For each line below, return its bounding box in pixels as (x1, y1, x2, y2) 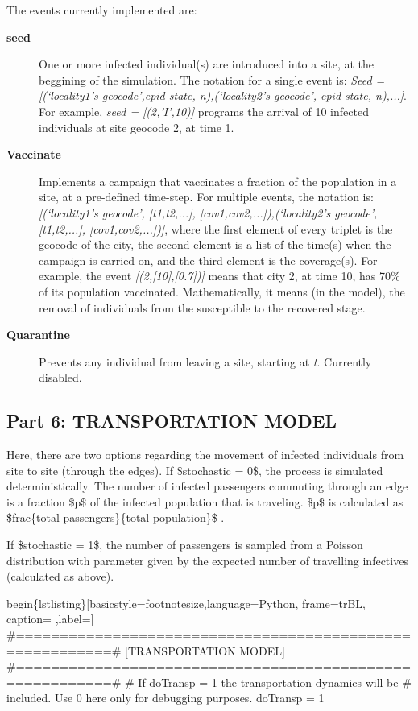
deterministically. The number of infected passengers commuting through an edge (6, 477, 408, 494)
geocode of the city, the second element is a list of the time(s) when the (39, 236, 391, 253)
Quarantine (6, 326, 70, 343)
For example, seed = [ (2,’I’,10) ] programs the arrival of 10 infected (39, 102, 369, 119)
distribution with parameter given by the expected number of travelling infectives (6, 552, 408, 568)
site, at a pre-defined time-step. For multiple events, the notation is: (39, 188, 374, 205)
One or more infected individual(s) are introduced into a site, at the (39, 56, 375, 72)
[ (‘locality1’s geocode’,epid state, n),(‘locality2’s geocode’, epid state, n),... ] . (39, 87, 408, 104)
